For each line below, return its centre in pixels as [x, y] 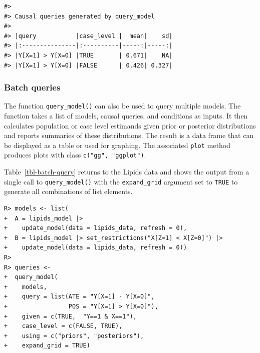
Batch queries [32, 87]
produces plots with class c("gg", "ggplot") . [75, 155]
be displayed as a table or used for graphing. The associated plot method [117, 145]
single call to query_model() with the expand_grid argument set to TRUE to [121, 181]
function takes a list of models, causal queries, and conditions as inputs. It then [126, 116]
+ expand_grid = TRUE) [47, 346]
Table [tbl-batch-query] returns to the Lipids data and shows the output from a [127, 172]
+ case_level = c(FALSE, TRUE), [63, 326]
